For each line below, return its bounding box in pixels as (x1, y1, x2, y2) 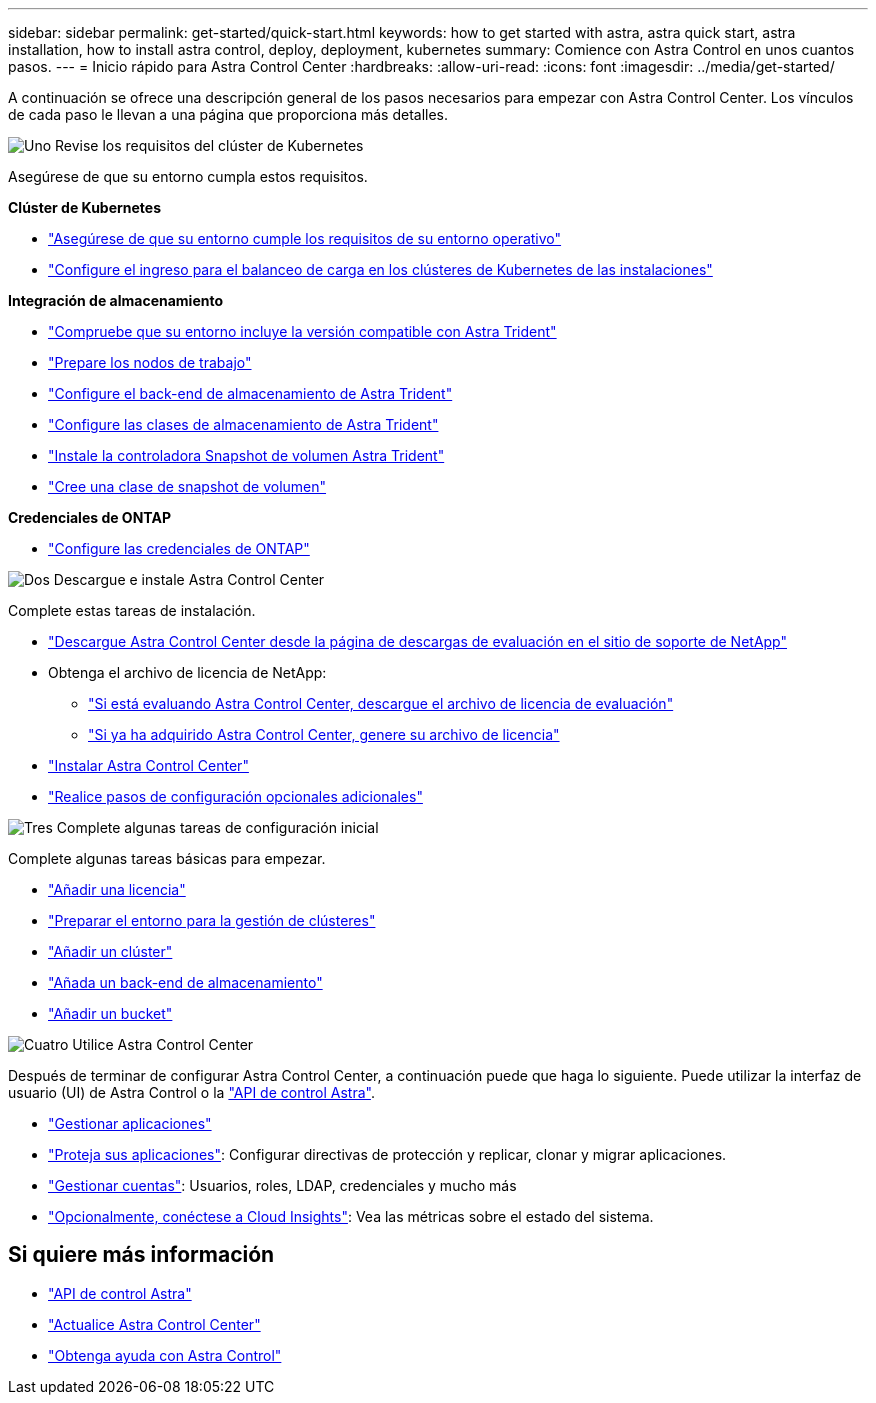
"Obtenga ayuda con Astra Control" (48, 1346, 282, 1364)
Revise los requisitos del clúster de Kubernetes (55, 137, 364, 154)
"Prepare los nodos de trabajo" (48, 354, 252, 371)
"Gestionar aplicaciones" (48, 1115, 212, 1132)
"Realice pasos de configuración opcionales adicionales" (48, 788, 423, 805)
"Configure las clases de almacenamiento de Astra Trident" (48, 416, 439, 433)
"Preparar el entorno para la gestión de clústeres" (48, 912, 376, 929)
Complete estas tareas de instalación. (8, 602, 256, 619)
